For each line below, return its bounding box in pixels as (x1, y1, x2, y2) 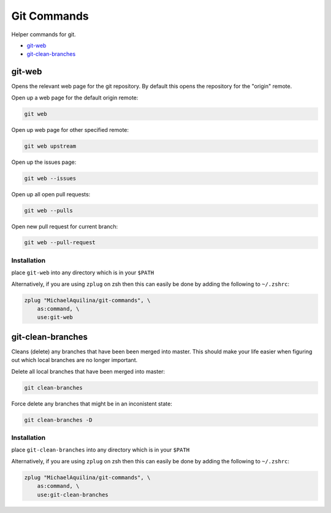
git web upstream (24, 142, 77, 150)
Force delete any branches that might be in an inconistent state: (11, 399, 173, 407)
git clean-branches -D (24, 416, 93, 423)
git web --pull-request (24, 239, 96, 246)
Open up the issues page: (11, 158, 77, 166)
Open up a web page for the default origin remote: (11, 94, 139, 101)
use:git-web (37, 314, 74, 321)
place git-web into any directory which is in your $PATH (11, 269, 154, 276)
